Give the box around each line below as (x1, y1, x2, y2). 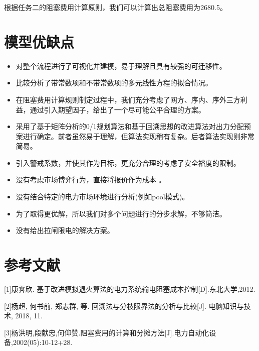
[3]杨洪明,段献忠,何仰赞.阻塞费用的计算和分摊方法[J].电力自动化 (4, 327, 209, 337)
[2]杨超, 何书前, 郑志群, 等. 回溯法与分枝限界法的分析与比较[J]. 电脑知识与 (4, 300, 244, 311)
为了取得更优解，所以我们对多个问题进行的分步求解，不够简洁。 (16, 208, 226, 218)
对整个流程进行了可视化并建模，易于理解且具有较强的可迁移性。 (16, 60, 226, 71)
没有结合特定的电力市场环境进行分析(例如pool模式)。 (16, 191, 189, 202)
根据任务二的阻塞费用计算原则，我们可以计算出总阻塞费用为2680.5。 (4, 2, 227, 12)
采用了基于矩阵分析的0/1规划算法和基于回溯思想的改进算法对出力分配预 (16, 121, 251, 132)
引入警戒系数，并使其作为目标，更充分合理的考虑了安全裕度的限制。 (16, 157, 240, 168)
